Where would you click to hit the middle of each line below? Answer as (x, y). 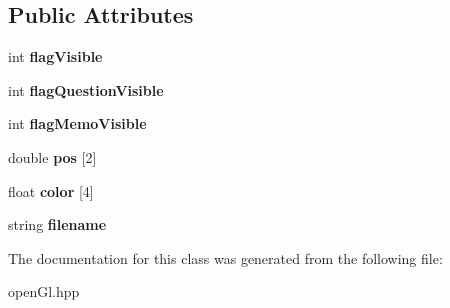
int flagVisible (55, 56)
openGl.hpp (44, 291)
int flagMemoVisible (77, 123)
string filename (57, 224)
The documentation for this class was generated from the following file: (225, 257)
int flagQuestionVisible (86, 89)
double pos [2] (52, 156)
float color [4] (51, 190)
